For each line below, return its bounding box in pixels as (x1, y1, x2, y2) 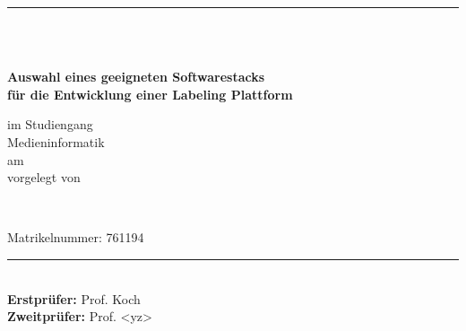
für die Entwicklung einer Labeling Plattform (7, 84, 293, 103)
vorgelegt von (7, 168, 81, 187)
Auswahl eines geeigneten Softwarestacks (7, 67, 265, 86)
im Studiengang (7, 115, 93, 134)
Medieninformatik (7, 132, 105, 151)
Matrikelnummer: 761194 (7, 228, 144, 247)
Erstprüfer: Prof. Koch (7, 289, 141, 308)
